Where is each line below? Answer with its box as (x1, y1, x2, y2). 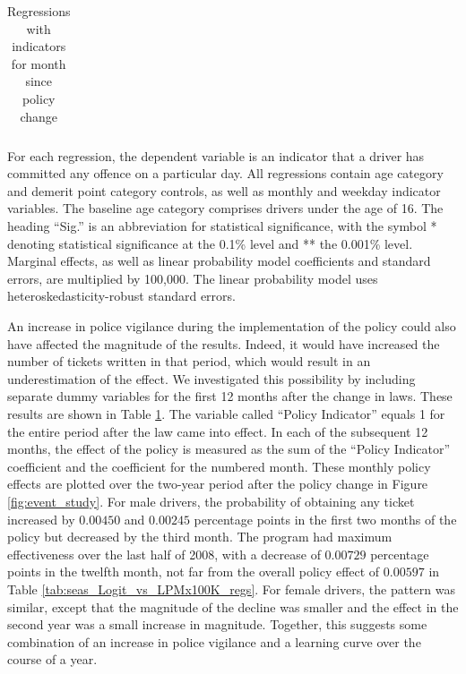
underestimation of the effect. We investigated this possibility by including (7, 369, 416, 388)
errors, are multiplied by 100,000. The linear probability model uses (7, 269, 378, 287)
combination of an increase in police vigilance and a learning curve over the (7, 632, 421, 651)
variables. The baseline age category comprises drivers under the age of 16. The (7, 199, 444, 218)
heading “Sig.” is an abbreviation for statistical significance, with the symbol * (7, 217, 437, 235)
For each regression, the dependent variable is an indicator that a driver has (7, 146, 425, 165)
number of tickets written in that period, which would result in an (7, 352, 371, 371)
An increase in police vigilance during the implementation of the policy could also (7, 317, 456, 335)
